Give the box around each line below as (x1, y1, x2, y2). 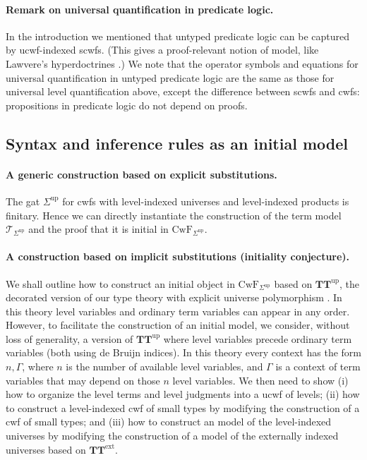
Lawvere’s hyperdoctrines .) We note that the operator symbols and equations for (6, 56, 359, 71)
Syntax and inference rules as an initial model (6, 132, 348, 154)
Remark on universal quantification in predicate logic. (6, 1, 274, 16)
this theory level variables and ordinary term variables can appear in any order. (6, 303, 350, 318)
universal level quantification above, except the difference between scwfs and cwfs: (6, 84, 360, 99)
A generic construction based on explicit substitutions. (6, 167, 277, 181)
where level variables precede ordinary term (163, 331, 352, 346)
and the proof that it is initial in (28, 222, 169, 236)
